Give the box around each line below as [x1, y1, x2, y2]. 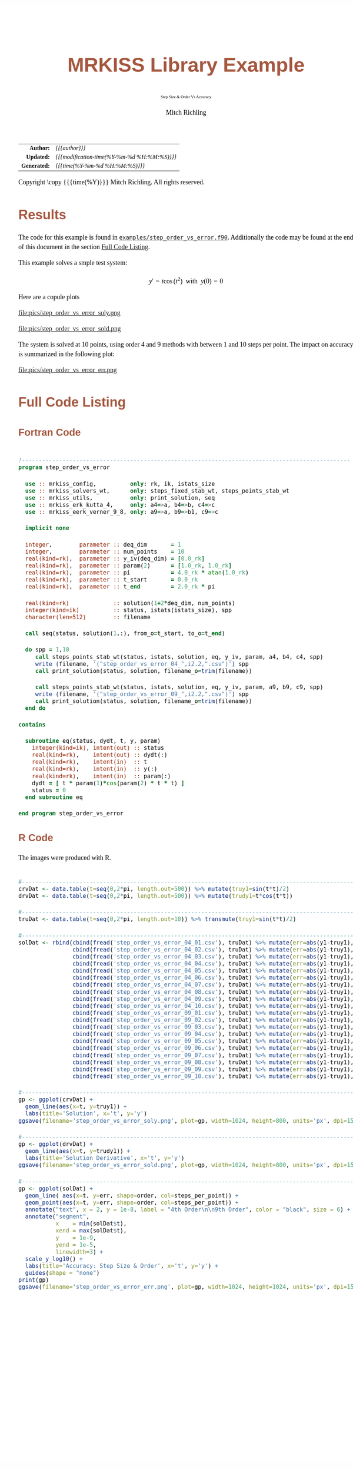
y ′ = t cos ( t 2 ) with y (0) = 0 [149, 275, 224, 285]
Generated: [21, 162, 50, 169]
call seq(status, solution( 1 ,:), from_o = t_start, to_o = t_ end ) [25, 630, 225, 637]
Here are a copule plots [18, 293, 79, 301]
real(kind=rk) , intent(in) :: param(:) [31, 772, 171, 780]
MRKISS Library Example [67, 53, 305, 76]
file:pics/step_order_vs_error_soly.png [18, 309, 121, 317]
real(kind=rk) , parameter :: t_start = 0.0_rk [25, 576, 198, 584]
